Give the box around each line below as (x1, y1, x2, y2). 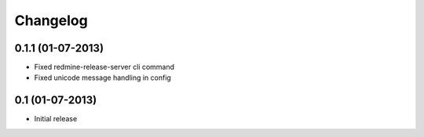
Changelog (14, 12, 88, 29)
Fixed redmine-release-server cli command (34, 63, 175, 72)
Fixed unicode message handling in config (34, 73, 172, 82)
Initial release (34, 114, 78, 124)
